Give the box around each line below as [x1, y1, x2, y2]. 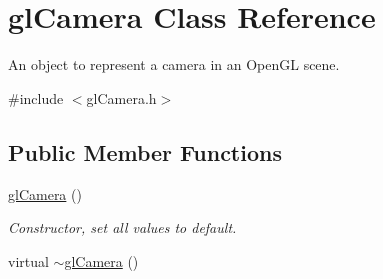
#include [8, 87, 64, 108]
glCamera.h [86, 87, 157, 108]
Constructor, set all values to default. [8, 217, 237, 238]
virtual [8, 250, 49, 271]
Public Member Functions [8, 136, 282, 167]
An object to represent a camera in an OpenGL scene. [8, 54, 340, 75]
